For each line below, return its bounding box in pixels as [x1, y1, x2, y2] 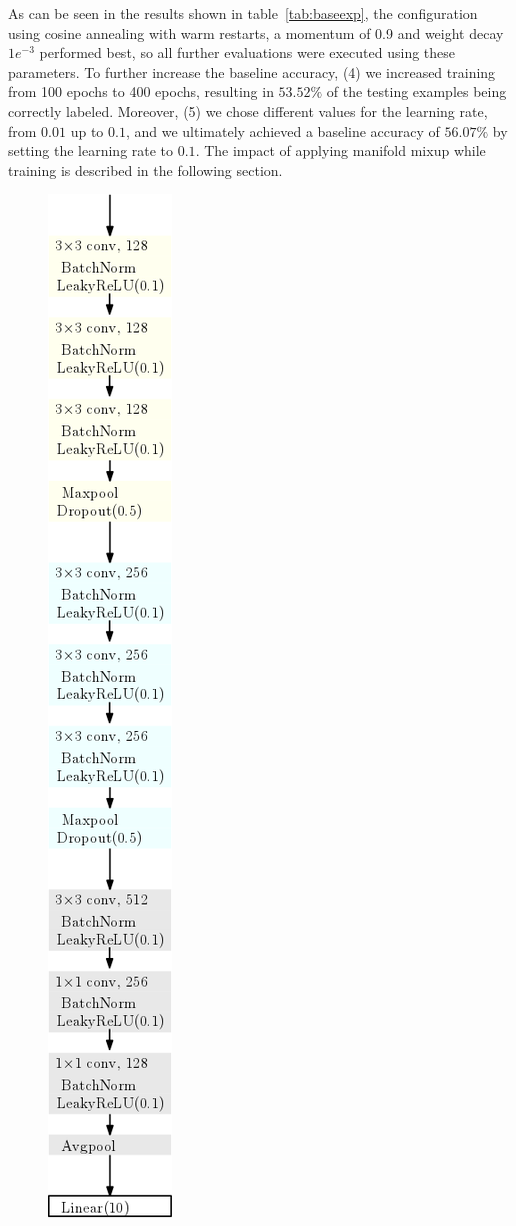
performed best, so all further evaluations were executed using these [39, 42, 456, 63]
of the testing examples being [326, 81, 507, 102]
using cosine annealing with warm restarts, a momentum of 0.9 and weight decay [8, 22, 504, 43]
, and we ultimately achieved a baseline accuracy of [125, 120, 440, 141]
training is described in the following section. [8, 159, 283, 180]
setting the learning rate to [8, 140, 174, 161]
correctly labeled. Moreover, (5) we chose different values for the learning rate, [8, 100, 488, 121]
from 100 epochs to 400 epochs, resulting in [8, 81, 274, 102]
